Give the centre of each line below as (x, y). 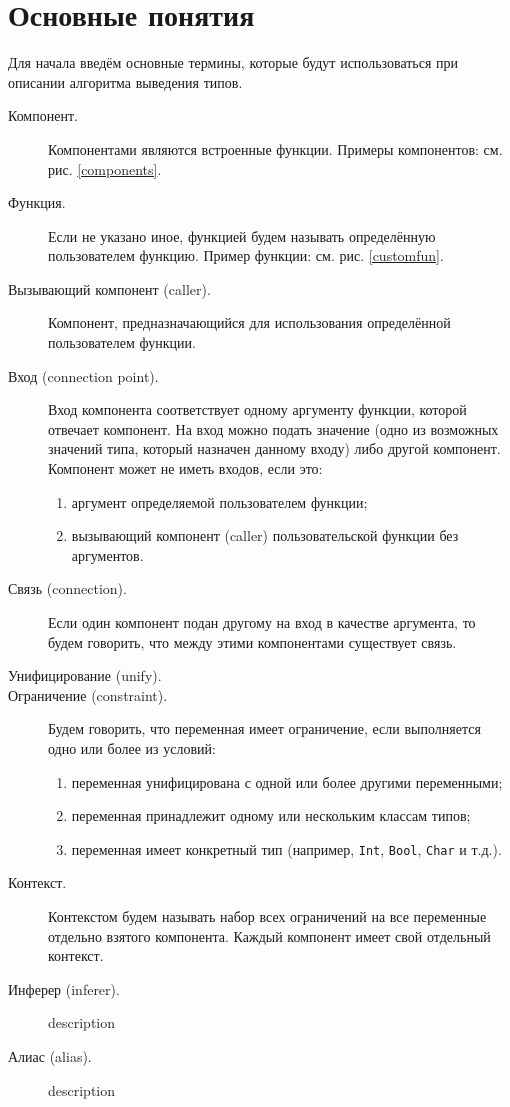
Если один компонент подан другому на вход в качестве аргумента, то (262, 622)
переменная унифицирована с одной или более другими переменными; (287, 781)
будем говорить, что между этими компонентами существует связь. (252, 641)
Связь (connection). (67, 588)
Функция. (37, 202)
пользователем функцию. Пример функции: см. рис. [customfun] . (246, 255)
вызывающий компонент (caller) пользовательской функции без (265, 535)
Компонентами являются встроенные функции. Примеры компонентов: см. (275, 148)
